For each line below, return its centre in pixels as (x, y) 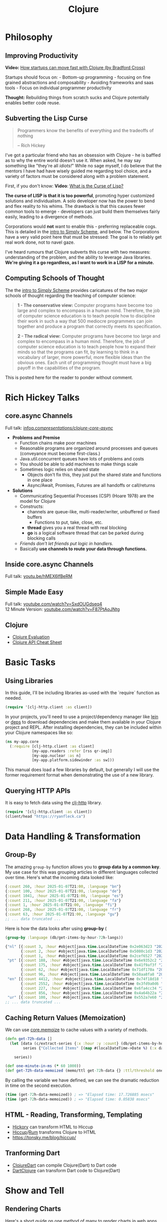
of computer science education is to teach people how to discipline (86, 315)
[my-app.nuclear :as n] (56, 756)
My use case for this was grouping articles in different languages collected (82, 872)
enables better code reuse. (33, 103)
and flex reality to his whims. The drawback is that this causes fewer (75, 206)
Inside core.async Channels (49, 564)
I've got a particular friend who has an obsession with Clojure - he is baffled (83, 155)
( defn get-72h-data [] (29, 1039)
